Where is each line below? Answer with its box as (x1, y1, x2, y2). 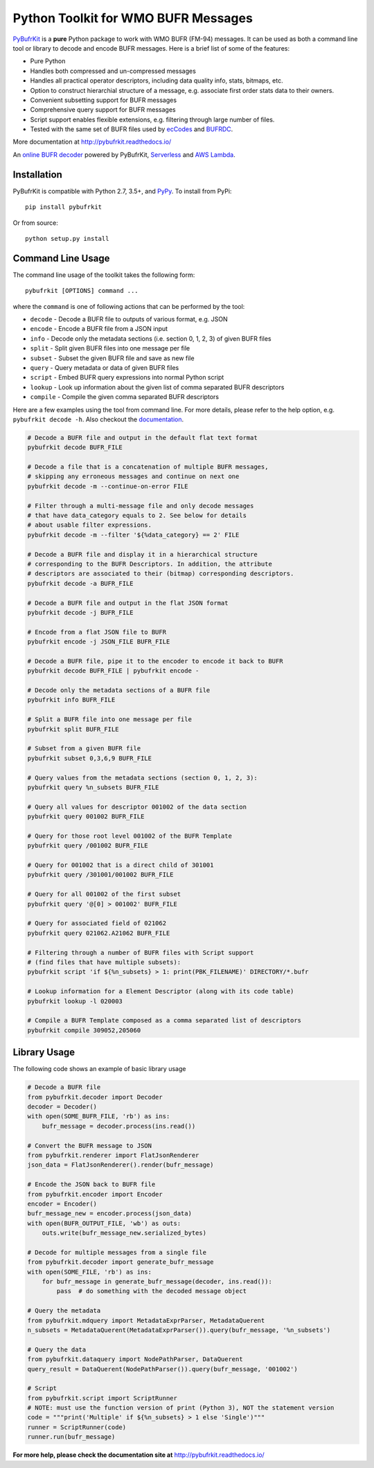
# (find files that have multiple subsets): (27, 958, 181, 966)
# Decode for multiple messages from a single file (27, 1248, 207, 1256)
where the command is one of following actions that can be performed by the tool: (12, 302, 245, 310)
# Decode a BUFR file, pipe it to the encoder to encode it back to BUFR (27, 657, 283, 665)
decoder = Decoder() (27, 1102, 97, 1111)
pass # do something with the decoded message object (56, 1288, 247, 1295)
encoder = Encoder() (27, 1199, 97, 1208)
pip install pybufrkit (25, 203, 103, 211)
